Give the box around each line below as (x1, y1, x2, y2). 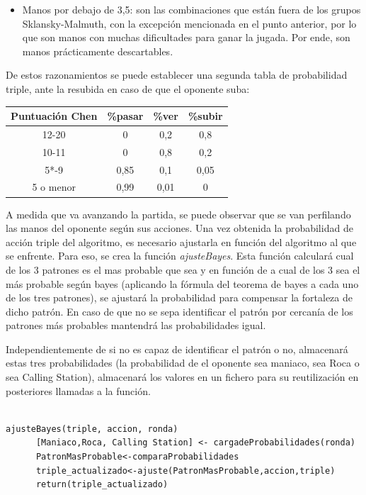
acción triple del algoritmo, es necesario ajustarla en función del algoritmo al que (6, 234, 357, 249)
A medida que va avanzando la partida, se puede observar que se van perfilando (6, 206, 351, 221)
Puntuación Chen (11, 109, 98, 123)
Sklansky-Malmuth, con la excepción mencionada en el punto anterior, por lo (22, 16, 357, 30)
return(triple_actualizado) (35, 479, 168, 490)
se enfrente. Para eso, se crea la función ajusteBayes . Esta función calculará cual (6, 248, 354, 263)
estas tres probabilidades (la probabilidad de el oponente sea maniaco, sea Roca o (6, 355, 360, 370)
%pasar (107, 109, 144, 123)
